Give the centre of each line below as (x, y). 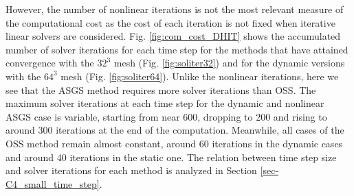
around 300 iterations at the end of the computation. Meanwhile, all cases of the (175, 130)
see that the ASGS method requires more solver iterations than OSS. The (161, 89)
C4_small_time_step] (53, 183)
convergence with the (50, 63)
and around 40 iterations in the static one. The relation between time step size (171, 157)
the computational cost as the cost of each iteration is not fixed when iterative (170, 22)
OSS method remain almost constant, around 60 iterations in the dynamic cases (174, 143)
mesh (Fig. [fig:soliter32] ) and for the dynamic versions (229, 63)
